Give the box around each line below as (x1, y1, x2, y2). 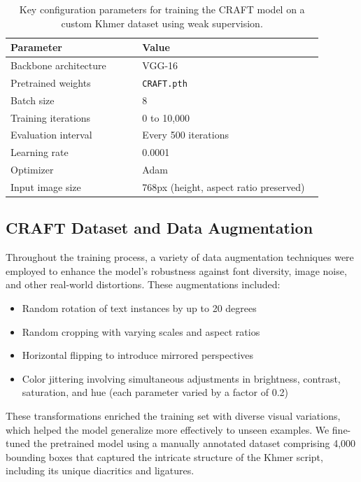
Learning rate (10, 145, 69, 160)
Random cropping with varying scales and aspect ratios (22, 324, 260, 339)
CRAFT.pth (142, 78, 187, 89)
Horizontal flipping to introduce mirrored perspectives (22, 348, 253, 362)
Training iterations (10, 110, 91, 125)
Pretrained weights (10, 75, 91, 90)
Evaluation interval (10, 127, 92, 142)
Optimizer (10, 162, 54, 177)
